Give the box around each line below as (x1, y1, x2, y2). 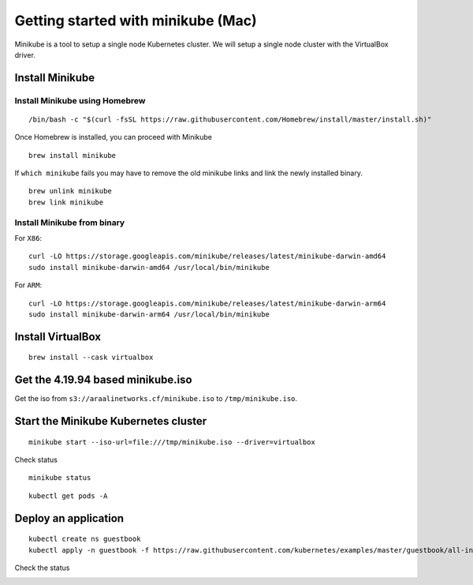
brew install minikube (28, 151, 117, 159)
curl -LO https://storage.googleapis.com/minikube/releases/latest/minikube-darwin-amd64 (28, 252, 386, 261)
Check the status (14, 563, 70, 572)
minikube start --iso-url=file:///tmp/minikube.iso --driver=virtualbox (28, 437, 315, 446)
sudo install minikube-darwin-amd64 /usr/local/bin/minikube (28, 263, 270, 272)
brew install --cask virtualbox (28, 353, 154, 362)
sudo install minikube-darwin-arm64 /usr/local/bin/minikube (28, 309, 270, 319)
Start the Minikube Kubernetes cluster (14, 414, 207, 428)
